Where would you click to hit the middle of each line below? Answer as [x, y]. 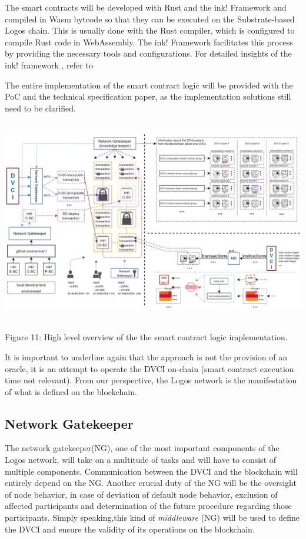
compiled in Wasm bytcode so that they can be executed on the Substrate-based [150, 19]
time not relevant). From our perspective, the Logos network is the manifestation [151, 380]
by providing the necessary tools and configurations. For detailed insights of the [148, 53]
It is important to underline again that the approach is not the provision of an [146, 356]
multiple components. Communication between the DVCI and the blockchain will [151, 471]
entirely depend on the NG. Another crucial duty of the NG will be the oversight [151, 483]
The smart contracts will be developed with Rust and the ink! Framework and [146, 7]
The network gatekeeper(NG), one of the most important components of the [142, 448]
